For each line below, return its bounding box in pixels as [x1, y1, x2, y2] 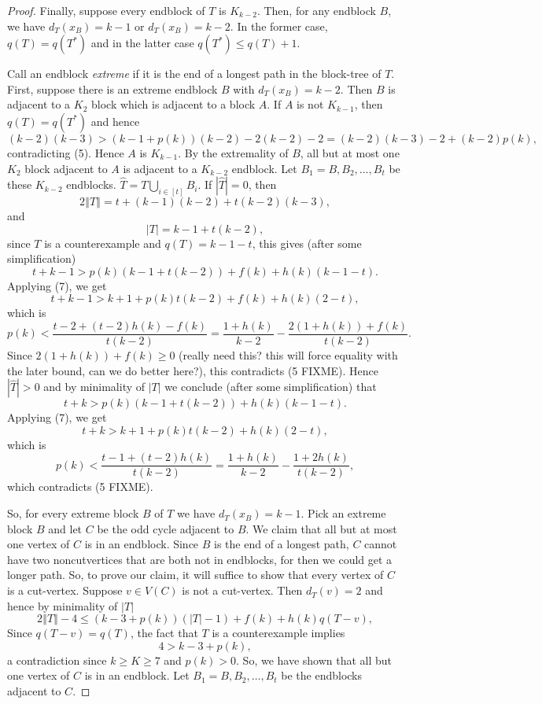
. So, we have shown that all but [236, 651, 393, 668]
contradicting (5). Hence [7, 144, 124, 160]
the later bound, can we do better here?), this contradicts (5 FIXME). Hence [7, 362, 379, 378]
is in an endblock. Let [84, 667, 190, 684]
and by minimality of [43, 378, 146, 395]
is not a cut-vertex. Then [182, 582, 303, 599]
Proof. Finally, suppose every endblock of [7, 2, 205, 18]
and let [48, 520, 83, 536]
